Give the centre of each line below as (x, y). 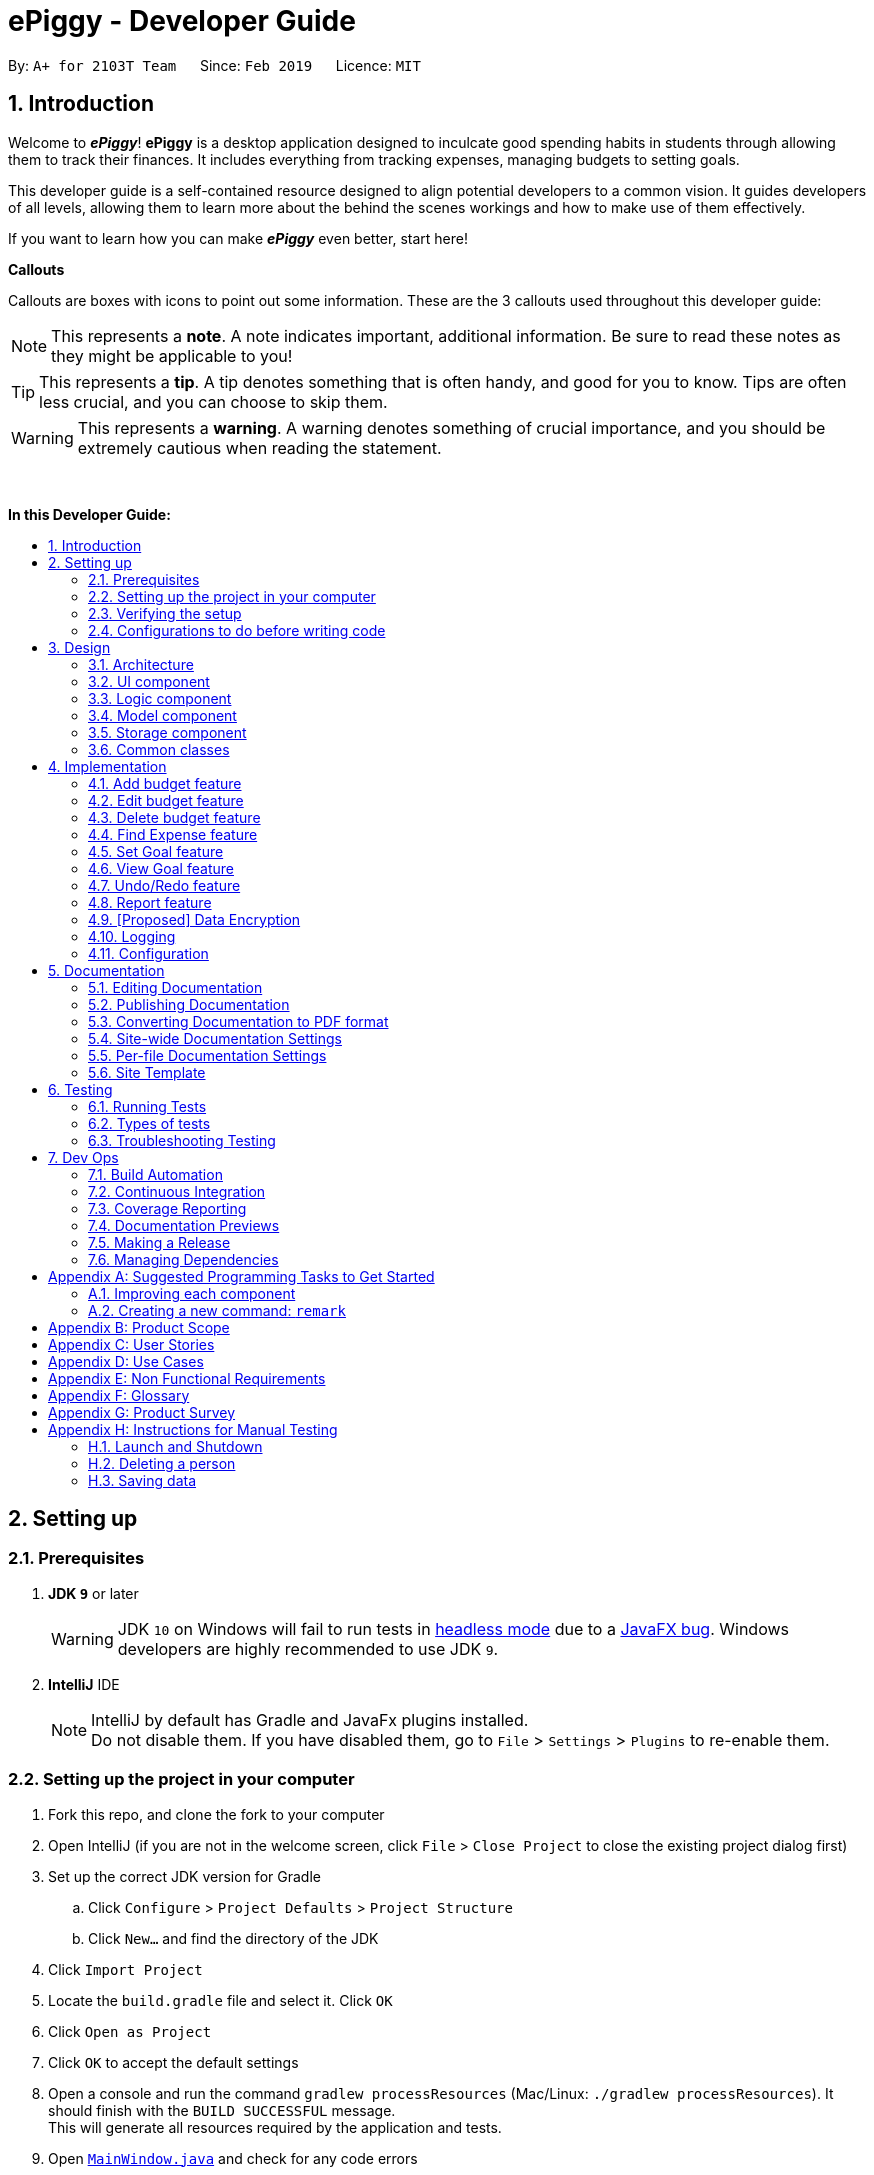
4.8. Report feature (150, 902)
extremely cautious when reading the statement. (259, 447)
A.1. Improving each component (192, 1293)
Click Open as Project (130, 2031)
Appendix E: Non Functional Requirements (187, 1378)
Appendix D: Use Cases (126, 1361)
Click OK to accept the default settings (173, 2062)
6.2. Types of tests (149, 1123)
